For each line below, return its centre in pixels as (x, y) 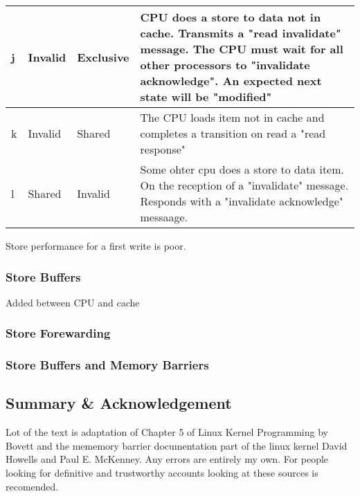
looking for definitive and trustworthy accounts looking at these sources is (162, 473)
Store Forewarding (58, 333)
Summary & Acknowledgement (119, 403)
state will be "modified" (206, 97)
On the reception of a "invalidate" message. (244, 185)
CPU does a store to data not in (231, 17)
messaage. (164, 217)
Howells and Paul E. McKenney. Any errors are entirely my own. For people (167, 459)
